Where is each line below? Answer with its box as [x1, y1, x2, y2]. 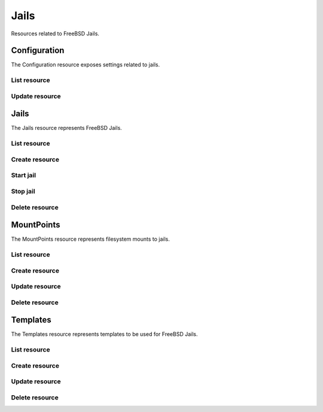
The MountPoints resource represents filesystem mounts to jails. [11, 235, 170, 243]
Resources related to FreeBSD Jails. [11, 30, 100, 37]
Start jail [11, 171, 36, 180]
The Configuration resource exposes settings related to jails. [11, 61, 160, 68]
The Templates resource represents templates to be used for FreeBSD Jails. [11, 331, 198, 338]
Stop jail [11, 187, 35, 195]
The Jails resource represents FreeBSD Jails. [11, 125, 122, 132]
